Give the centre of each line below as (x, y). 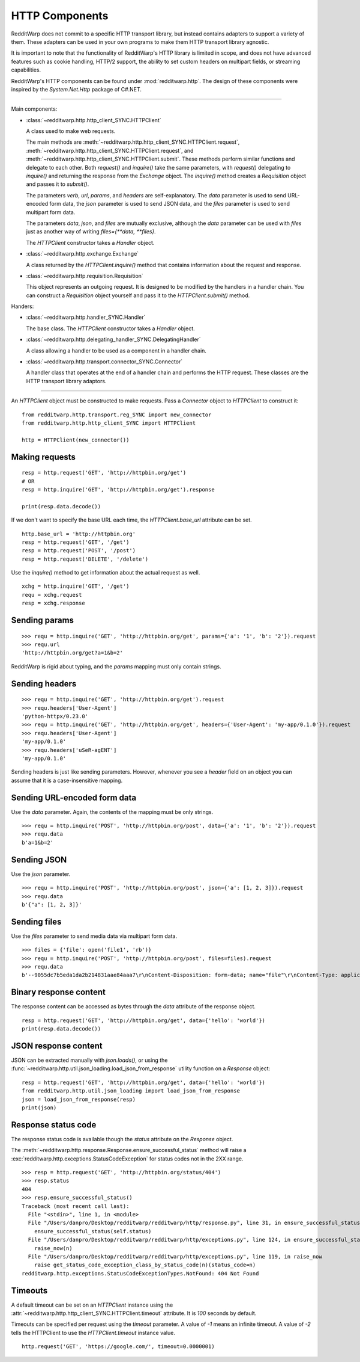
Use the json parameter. (41, 874)
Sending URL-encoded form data (74, 797)
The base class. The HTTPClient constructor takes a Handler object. (110, 328)
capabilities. (26, 70)
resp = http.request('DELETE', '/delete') (85, 559)
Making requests (43, 457)
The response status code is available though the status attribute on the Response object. (122, 1139)
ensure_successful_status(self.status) (93, 1231)
